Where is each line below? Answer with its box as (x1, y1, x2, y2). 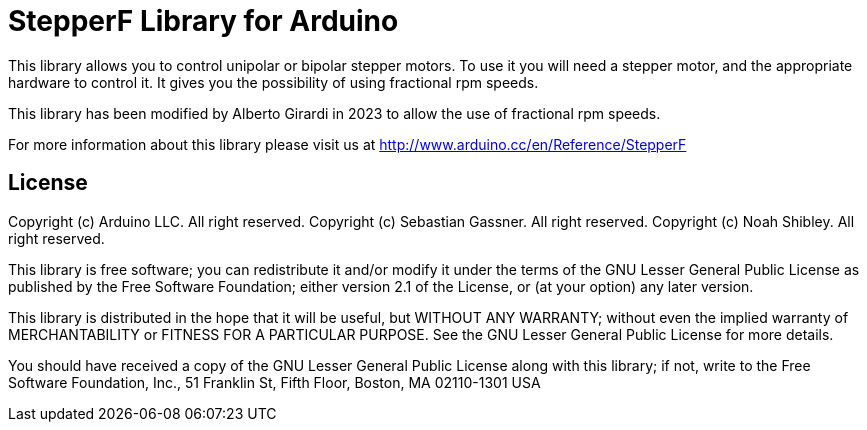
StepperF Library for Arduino (8, 4, 399, 38)
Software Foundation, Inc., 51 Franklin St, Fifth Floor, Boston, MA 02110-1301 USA (8, 373, 541, 391)
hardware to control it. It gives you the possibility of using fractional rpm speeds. (8, 73, 539, 91)
